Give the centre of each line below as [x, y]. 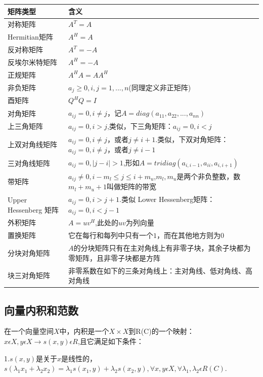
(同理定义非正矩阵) [160, 87]
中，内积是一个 [84, 331]
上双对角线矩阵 [32, 144]
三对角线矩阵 [29, 163]
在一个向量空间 [29, 331]
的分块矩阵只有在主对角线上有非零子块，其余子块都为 [162, 248]
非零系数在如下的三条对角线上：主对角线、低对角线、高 [161, 270]
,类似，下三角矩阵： [140, 126]
